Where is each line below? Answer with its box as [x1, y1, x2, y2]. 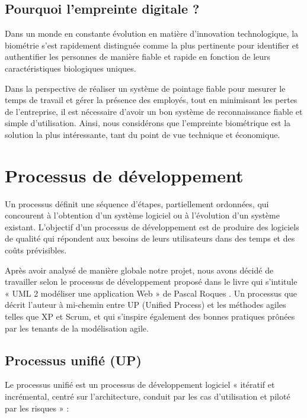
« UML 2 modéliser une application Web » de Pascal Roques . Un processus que [5, 287, 298, 299]
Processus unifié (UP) [5, 351, 142, 369]
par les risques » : [5, 401, 69, 414]
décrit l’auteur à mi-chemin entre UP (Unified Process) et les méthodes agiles [5, 298, 286, 311]
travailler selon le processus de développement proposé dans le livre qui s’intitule [5, 275, 298, 288]
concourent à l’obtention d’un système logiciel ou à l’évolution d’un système [5, 209, 280, 221]
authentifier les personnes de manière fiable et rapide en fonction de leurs [5, 50, 271, 63]
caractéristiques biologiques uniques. [5, 62, 136, 74]
